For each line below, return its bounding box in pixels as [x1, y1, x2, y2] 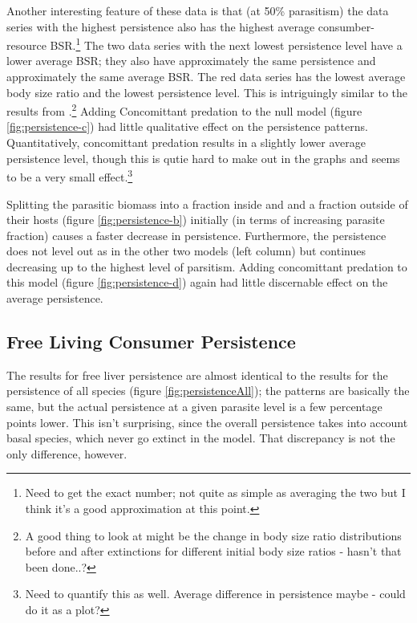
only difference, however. [6, 445, 128, 462]
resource [6, 36, 47, 53]
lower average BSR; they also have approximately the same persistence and [6, 52, 376, 69]
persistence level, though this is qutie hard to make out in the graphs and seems [6, 149, 400, 166]
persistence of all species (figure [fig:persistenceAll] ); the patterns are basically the [6, 382, 410, 399]
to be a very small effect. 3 [6, 166, 133, 185]
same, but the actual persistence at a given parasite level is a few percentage [6, 398, 383, 415]
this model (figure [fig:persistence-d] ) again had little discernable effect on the [6, 274, 388, 291]
